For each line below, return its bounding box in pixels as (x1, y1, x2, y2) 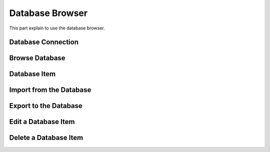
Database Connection (9, 38, 78, 46)
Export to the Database (9, 101, 82, 110)
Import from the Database (9, 85, 91, 94)
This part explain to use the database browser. (9, 25, 105, 31)
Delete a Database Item (9, 133, 83, 142)
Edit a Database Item (9, 117, 75, 126)
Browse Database (9, 54, 65, 62)
